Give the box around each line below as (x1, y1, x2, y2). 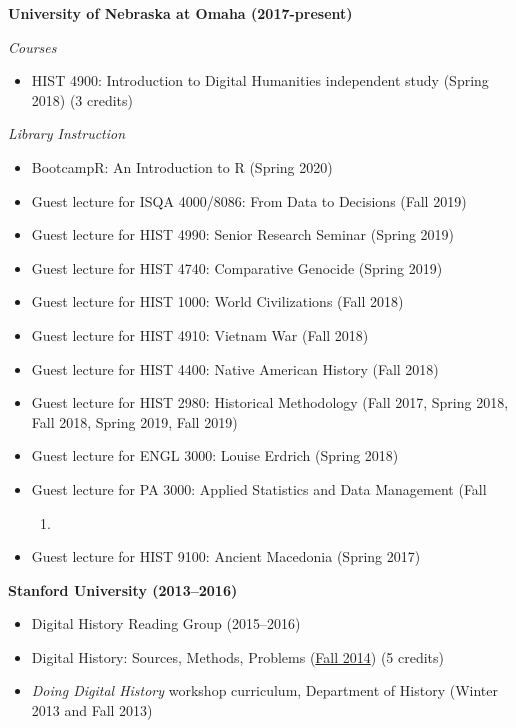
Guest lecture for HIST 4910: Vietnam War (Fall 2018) (31, 324, 369, 345)
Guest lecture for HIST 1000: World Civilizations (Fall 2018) (31, 291, 404, 312)
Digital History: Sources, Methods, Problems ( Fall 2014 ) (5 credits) (31, 646, 445, 667)
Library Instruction (8, 123, 126, 144)
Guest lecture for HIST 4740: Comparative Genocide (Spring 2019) (31, 257, 443, 278)
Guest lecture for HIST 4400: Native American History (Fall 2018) (31, 358, 439, 379)
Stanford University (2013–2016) (8, 579, 238, 600)
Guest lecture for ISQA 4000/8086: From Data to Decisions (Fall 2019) (31, 190, 467, 211)
